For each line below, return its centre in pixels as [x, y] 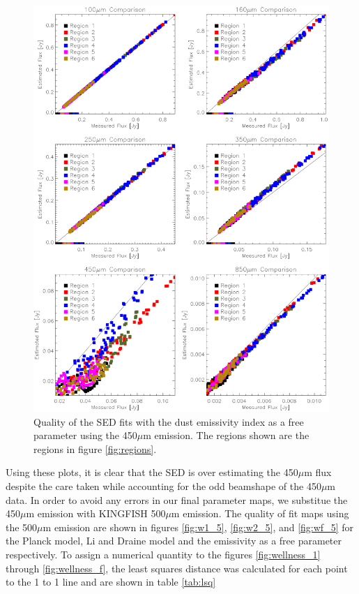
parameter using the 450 [85, 435]
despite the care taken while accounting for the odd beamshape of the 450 [163, 485]
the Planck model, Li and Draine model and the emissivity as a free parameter [174, 541]
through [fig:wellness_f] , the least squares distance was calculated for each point [177, 568]
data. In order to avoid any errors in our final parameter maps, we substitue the [177, 499]
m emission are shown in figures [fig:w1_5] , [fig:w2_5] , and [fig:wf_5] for [198, 527]
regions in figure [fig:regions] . [95, 448]
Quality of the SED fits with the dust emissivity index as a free [169, 421]
